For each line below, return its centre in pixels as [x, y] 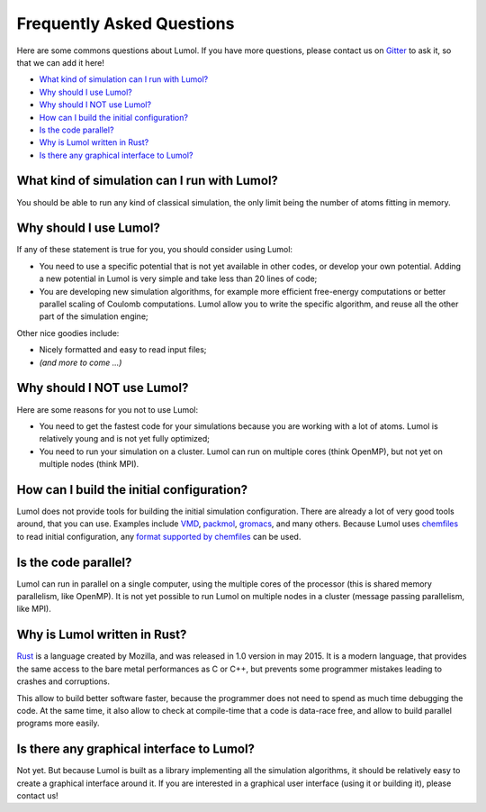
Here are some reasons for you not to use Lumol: [108, 409]
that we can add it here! [61, 62]
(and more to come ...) [81, 362]
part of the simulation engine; [94, 316]
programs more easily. [58, 723]
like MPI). [34, 609]
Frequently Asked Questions [126, 23]
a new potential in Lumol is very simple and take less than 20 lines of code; [178, 278]
